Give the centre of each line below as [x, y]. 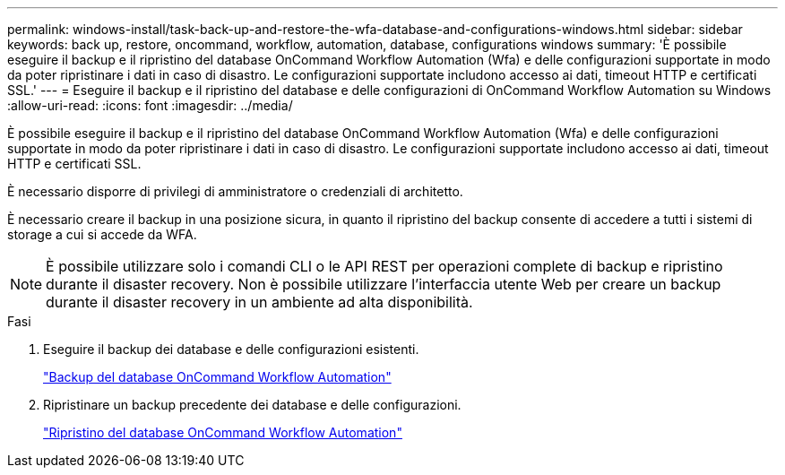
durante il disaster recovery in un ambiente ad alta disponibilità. [259, 302]
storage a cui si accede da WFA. [102, 234]
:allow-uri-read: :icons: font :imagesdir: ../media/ [150, 105]
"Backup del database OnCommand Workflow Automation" [217, 377]
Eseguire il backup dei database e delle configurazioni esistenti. [231, 349]
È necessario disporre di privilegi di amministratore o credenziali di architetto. [235, 191]
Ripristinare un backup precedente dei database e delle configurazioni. [252, 405]
